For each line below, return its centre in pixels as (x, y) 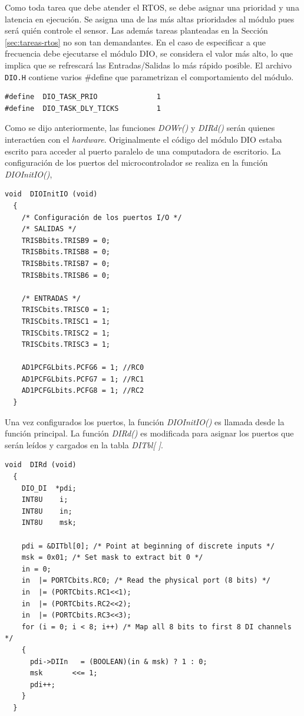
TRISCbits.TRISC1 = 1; (66, 321)
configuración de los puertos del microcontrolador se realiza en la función (136, 162)
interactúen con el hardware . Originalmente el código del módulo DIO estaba (143, 139)
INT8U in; (47, 511)
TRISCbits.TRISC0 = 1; (66, 310)
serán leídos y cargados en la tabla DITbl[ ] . (84, 444)
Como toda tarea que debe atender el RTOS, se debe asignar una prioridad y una (152, 7)
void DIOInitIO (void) (51, 194)
